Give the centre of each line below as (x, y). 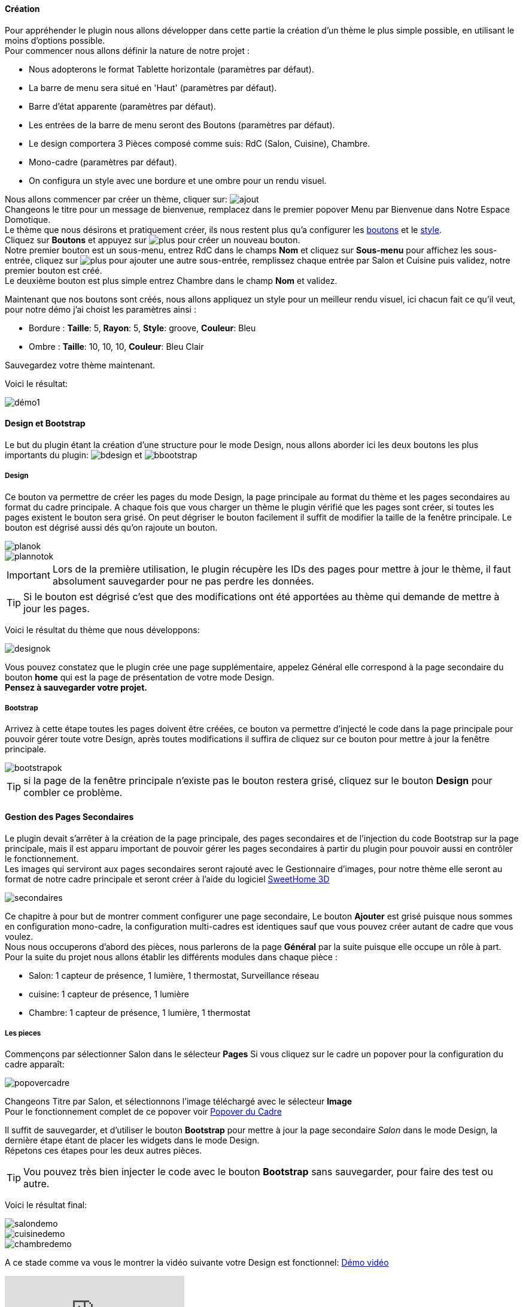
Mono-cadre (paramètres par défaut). (103, 162)
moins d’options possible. (55, 40)
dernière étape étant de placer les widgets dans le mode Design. (132, 1140)
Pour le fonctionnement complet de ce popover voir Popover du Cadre (143, 1112)
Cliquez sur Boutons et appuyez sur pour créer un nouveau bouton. (153, 240)
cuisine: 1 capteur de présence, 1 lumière (109, 994)
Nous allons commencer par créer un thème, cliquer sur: (116, 199)
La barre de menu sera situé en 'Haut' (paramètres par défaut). (153, 87)
